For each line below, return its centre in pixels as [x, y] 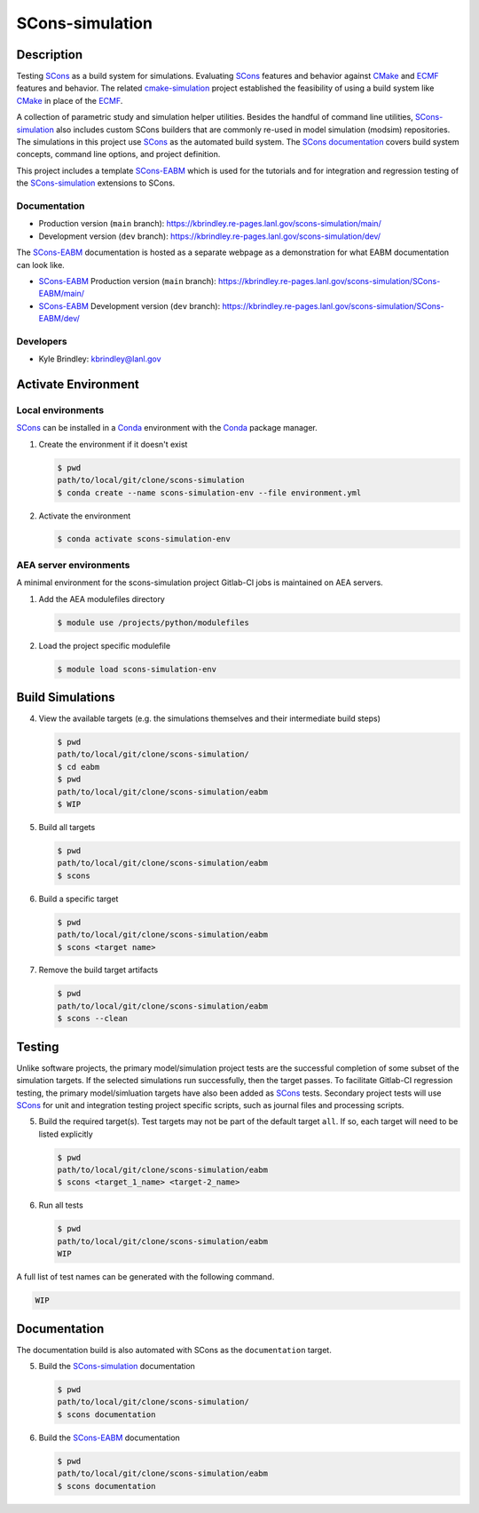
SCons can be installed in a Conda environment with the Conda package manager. [167, 428]
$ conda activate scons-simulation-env [144, 539]
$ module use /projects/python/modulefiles [153, 622]
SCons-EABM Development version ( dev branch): [130, 305]
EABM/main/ [61, 294]
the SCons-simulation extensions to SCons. [96, 183]
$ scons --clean [93, 1018]
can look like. [41, 265]
